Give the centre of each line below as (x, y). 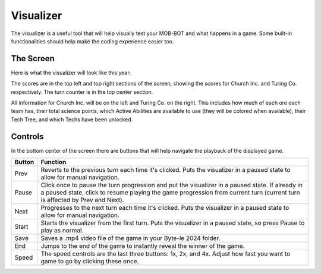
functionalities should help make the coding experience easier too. (92, 41)
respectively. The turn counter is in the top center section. (82, 92)
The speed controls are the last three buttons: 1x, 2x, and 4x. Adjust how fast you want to (166, 254)
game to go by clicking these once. (90, 262)
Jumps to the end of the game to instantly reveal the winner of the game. (143, 246)
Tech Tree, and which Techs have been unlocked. (72, 119)
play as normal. (62, 231)
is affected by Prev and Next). (82, 200)
